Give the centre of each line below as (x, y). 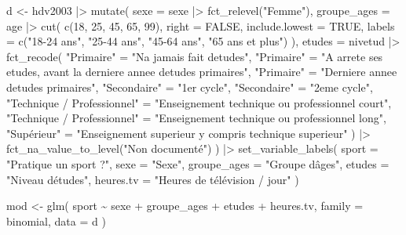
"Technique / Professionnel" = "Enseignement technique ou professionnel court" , (199, 102)
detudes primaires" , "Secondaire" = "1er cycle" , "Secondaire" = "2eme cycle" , (190, 87)
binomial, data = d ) (56, 221)
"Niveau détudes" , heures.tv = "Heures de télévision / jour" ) (153, 179)
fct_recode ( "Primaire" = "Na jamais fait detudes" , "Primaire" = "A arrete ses (195, 56)
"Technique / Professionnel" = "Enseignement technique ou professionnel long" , (196, 118)
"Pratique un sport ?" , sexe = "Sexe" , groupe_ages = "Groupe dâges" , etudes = (198, 163)
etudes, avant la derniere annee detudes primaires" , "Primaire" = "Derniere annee (202, 72)
